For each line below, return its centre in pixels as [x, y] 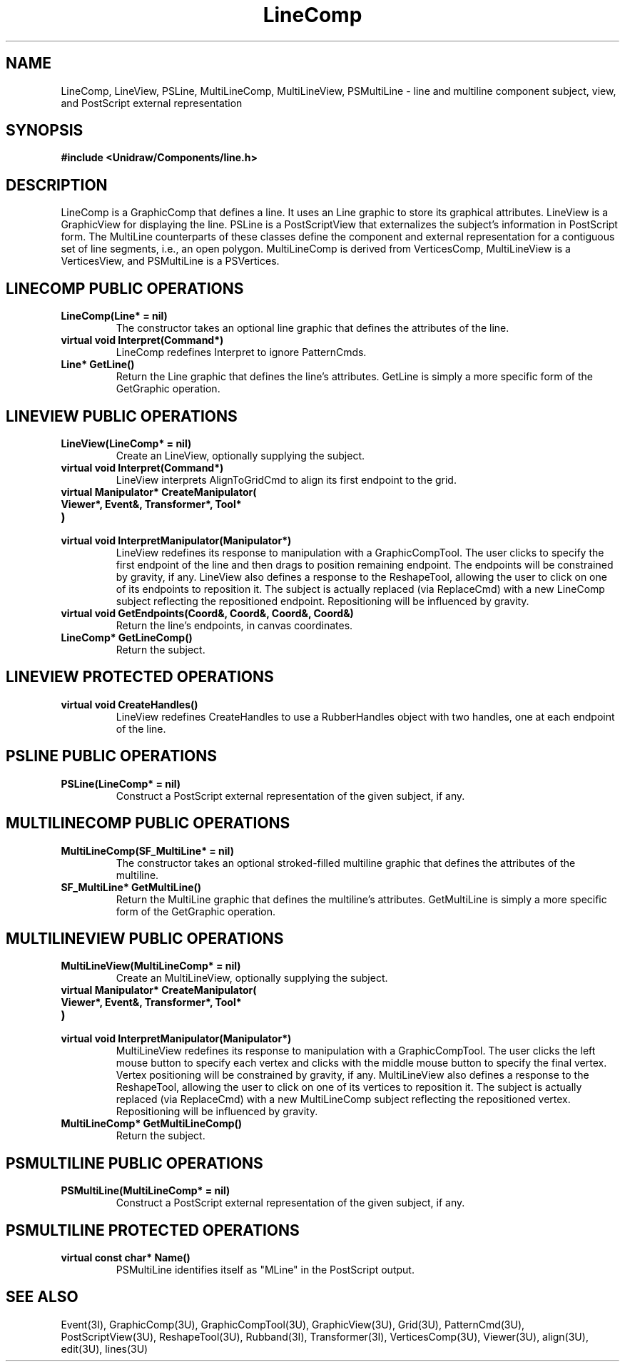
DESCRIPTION [57, 185]
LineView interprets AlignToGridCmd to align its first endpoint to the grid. [286, 479]
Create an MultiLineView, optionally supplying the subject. [252, 978]
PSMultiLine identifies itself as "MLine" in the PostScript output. [265, 1270]
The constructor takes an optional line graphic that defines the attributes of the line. [312, 328]
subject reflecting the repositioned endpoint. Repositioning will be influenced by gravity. [322, 601]
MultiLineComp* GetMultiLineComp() [152, 1124]
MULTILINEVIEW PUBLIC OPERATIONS [145, 938]
